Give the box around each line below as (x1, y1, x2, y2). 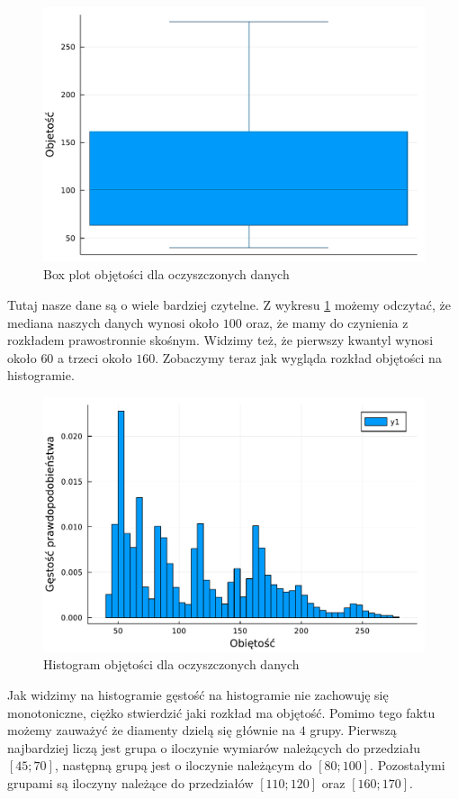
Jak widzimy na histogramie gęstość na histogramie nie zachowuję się (7, 685, 389, 704)
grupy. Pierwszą (310, 721, 397, 740)
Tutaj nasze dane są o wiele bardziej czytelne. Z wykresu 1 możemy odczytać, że (7, 295, 451, 313)
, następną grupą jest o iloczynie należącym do (54, 756, 312, 775)
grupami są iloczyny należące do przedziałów (7, 773, 254, 792)
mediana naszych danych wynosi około (7, 313, 220, 331)
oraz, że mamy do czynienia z (246, 313, 409, 331)
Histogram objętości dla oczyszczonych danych (43, 655, 300, 674)
